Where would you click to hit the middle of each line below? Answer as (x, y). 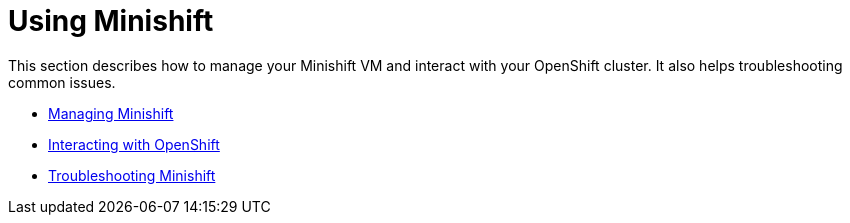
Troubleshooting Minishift (132, 175)
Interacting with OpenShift (134, 144)
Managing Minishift (111, 113)
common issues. (62, 82)
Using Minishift (111, 21)
